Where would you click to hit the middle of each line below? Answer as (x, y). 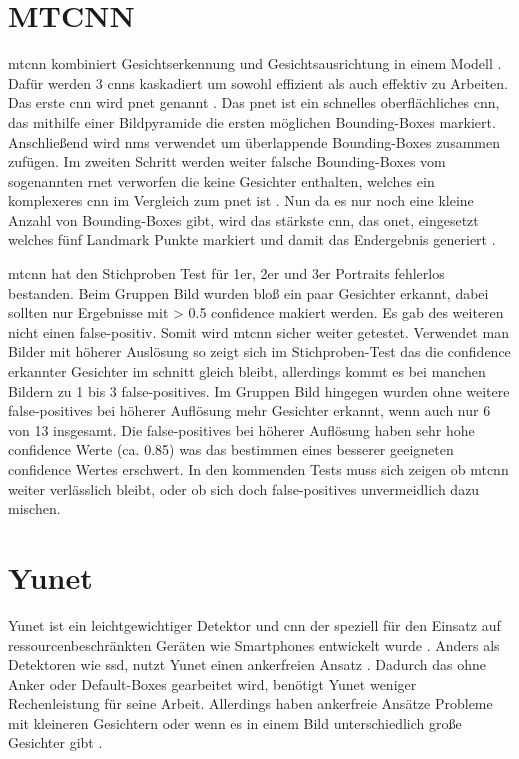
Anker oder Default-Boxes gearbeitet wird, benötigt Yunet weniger (212, 683)
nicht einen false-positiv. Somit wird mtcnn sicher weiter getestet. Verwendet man (258, 331)
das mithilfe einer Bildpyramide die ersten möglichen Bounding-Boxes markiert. (252, 121)
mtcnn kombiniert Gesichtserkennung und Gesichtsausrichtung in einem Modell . (255, 63)
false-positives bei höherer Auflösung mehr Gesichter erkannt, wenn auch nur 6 (249, 410)
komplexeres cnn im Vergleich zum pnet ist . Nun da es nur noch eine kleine (241, 200)
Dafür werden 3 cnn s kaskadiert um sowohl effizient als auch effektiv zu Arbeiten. (258, 82)
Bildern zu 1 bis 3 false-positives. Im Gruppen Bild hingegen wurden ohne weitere (259, 390)
